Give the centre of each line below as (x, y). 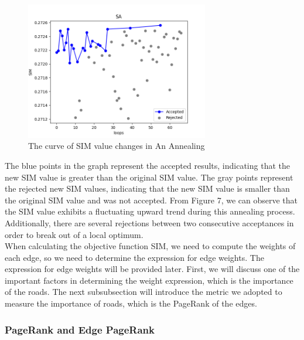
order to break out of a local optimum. (74, 234)
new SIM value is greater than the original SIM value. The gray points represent (149, 177)
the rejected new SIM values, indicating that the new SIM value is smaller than (147, 188)
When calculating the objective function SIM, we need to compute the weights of (150, 246)
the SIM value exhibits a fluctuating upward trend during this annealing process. (150, 211)
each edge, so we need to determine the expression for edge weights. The (134, 257)
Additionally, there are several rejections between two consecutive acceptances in (149, 222)
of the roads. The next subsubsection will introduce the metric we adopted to (144, 292)
